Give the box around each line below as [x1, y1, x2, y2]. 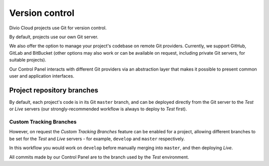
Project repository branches [9, 86, 99, 94]
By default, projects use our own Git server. [9, 34, 99, 40]
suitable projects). [9, 57, 47, 63]
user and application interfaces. [9, 73, 75, 79]
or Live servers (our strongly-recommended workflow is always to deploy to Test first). [9, 106, 187, 112]
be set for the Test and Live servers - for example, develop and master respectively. [9, 136, 185, 142]
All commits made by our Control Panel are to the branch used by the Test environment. [9, 154, 189, 160]
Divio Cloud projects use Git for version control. [9, 25, 107, 31]
